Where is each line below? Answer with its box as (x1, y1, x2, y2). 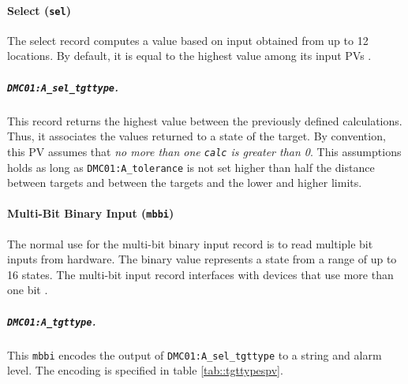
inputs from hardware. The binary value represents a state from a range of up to (7, 251, 397, 267)
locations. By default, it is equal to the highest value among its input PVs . (7, 47, 372, 64)
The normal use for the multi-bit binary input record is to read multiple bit (7, 235, 373, 252)
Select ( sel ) (7, 2, 71, 18)
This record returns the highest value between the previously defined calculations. (7, 112, 402, 129)
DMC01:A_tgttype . (7, 312, 96, 329)
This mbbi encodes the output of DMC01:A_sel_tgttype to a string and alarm (7, 346, 382, 363)
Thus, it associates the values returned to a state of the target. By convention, (7, 128, 386, 144)
